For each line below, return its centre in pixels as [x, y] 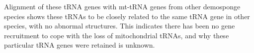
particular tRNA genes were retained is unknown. [80, 45]
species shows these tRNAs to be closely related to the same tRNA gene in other [127, 16]
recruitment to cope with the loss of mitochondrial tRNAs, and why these [117, 35]
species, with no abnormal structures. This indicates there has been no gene [120, 26]
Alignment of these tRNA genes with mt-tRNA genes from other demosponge [122, 6]
